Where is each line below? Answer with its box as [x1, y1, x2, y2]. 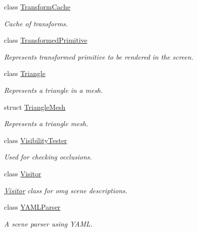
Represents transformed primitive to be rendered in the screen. [4, 51, 194, 62]
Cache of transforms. [4, 18, 68, 28]
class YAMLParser [4, 202, 61, 212]
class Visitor [4, 168, 41, 178]
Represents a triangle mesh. [4, 118, 88, 129]
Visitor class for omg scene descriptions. [4, 185, 128, 195]
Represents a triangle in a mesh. [4, 84, 103, 95]
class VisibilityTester [4, 135, 67, 145]
